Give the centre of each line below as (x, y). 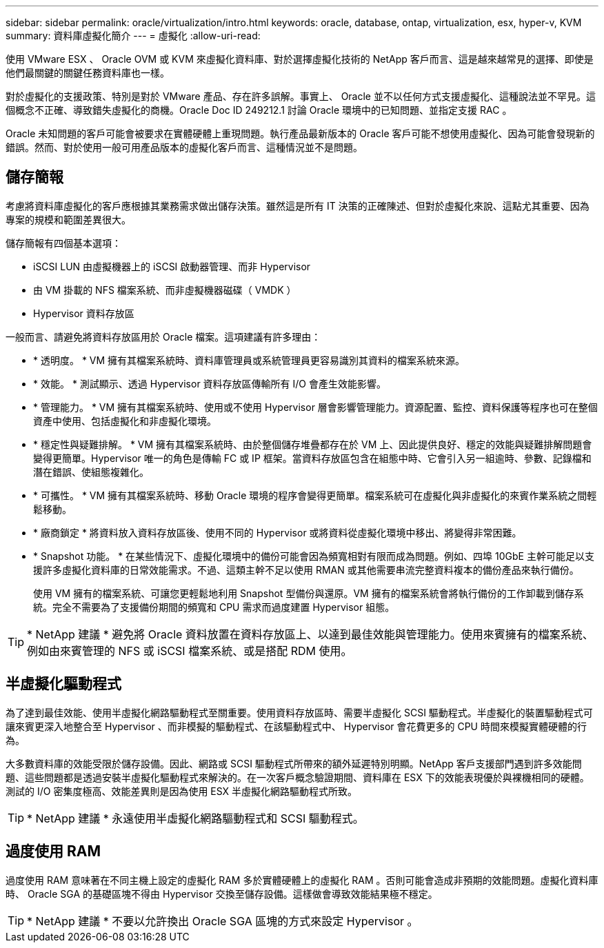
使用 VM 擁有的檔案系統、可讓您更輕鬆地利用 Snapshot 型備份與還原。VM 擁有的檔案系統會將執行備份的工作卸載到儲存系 (309, 593)
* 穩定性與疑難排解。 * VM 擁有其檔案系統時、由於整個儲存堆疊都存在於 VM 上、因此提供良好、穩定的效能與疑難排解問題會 (313, 444)
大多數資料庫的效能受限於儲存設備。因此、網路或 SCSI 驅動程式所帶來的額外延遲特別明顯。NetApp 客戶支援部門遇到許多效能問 (294, 763)
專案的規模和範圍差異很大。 (68, 219)
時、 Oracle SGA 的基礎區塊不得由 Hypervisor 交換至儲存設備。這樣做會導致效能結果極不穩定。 (222, 894)
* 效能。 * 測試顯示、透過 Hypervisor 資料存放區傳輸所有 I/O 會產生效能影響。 (210, 383)
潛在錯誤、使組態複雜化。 (91, 472)
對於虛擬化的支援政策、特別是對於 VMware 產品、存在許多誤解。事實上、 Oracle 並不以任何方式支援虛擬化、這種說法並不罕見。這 (301, 96)
